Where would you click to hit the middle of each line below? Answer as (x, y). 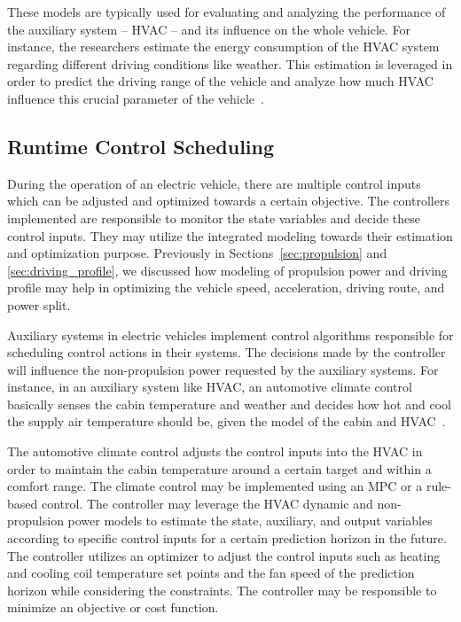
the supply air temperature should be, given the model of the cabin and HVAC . (227, 421)
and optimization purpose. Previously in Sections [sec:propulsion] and (197, 253)
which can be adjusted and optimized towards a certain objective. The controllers (228, 201)
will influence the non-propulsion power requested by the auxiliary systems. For (223, 369)
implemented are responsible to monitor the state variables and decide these (214, 218)
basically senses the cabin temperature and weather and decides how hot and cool (229, 404)
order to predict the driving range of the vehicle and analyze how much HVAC (220, 81)
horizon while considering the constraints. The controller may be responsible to (222, 590)
